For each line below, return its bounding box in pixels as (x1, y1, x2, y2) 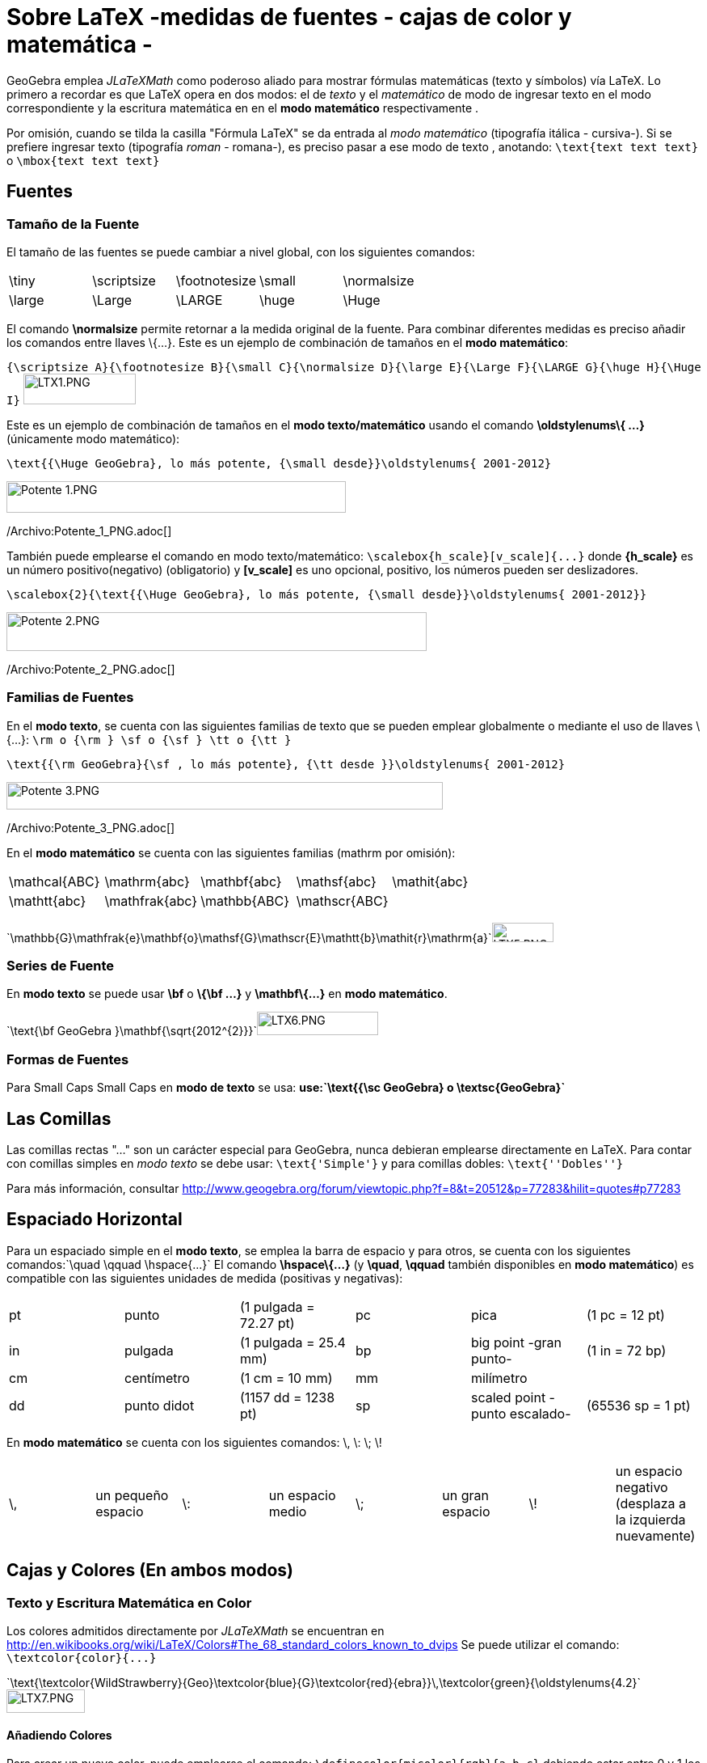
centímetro (124, 1369, 190, 1386)
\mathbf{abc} (200, 873, 282, 890)
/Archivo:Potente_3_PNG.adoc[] (6, 820, 175, 835)
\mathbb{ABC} (200, 892, 290, 909)
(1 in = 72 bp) (586, 1342, 667, 1359)
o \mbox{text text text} (6, 153, 160, 167)
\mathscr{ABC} (296, 892, 389, 909)
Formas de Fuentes (6, 1051, 129, 1068)
